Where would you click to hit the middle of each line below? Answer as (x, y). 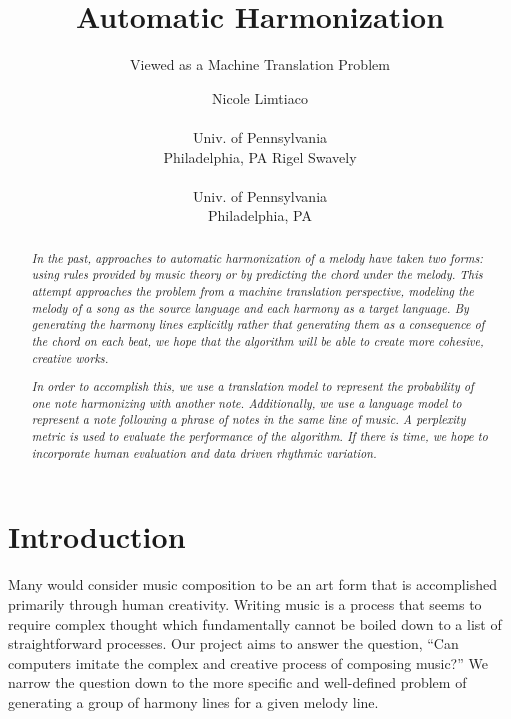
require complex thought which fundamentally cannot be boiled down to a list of (255, 623)
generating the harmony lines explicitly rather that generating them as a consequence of (258, 324)
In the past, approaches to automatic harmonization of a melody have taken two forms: (257, 257)
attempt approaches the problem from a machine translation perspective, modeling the (252, 290)
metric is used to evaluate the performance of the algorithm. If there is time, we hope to (259, 436)
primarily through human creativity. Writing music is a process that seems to (245, 603)
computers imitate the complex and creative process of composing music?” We (248, 662)
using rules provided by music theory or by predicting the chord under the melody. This (257, 274)
